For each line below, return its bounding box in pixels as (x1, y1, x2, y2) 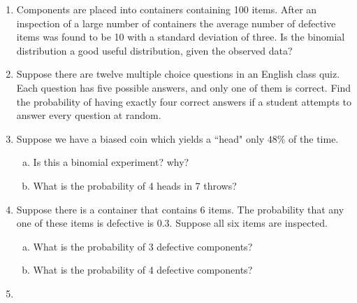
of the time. (289, 131, 339, 146)
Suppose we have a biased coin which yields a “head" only (16, 131, 265, 146)
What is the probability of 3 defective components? (33, 239, 253, 253)
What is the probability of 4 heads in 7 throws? (33, 178, 237, 192)
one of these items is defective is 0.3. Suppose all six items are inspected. (16, 216, 328, 230)
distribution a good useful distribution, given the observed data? (16, 43, 293, 57)
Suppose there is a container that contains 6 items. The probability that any (16, 202, 344, 216)
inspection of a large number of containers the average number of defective (16, 15, 336, 30)
